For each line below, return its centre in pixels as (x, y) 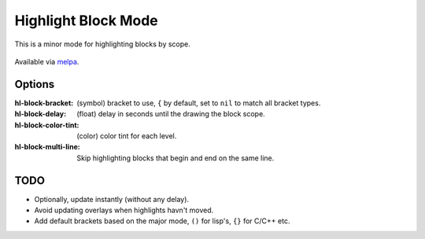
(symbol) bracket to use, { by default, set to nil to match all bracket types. (199, 103)
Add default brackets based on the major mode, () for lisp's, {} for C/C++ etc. (162, 221)
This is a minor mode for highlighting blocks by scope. (102, 44)
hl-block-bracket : (44, 103)
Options (35, 84)
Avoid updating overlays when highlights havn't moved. (124, 210)
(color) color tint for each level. (127, 136)
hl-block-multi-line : (47, 147)
